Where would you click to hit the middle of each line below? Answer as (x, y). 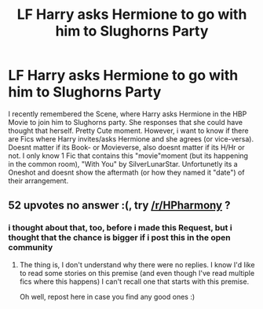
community (31, 248)
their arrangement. (38, 180)
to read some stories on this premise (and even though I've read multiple (137, 273)
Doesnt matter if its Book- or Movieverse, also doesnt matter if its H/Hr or (126, 147)
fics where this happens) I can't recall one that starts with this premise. (134, 281)
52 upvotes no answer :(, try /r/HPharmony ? (119, 206)
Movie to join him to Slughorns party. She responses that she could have (126, 122)
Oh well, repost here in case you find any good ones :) (107, 296)
